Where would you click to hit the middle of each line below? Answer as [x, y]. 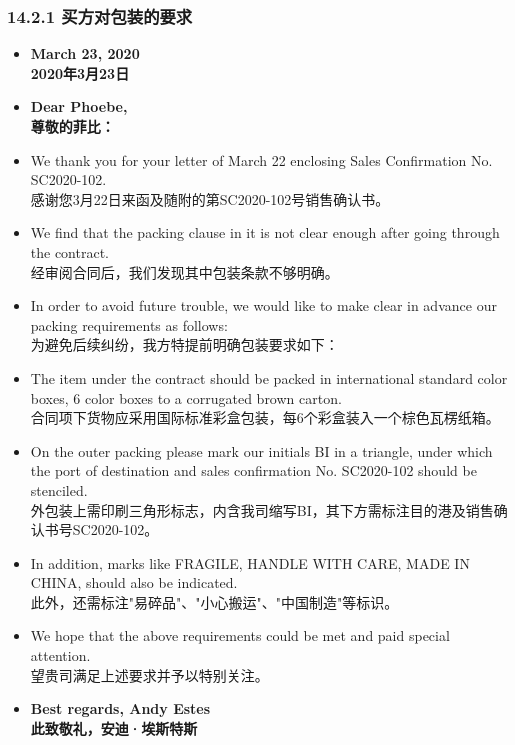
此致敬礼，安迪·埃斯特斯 [114, 727]
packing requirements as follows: [129, 324]
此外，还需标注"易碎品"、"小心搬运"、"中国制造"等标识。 [214, 601]
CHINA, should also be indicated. [134, 582]
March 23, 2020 [85, 53]
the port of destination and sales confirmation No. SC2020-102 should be [253, 470]
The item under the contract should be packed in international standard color [269, 377]
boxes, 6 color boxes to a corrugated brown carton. [186, 397]
